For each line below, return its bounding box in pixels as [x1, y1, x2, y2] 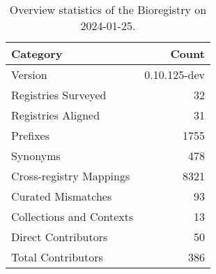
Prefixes [11, 127, 50, 143]
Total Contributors [11, 249, 103, 265]
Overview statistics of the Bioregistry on [9, 1, 207, 17]
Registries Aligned [11, 107, 100, 123]
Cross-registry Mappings [11, 168, 130, 184]
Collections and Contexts [11, 208, 134, 224]
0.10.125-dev [144, 66, 205, 82]
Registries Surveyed [11, 87, 107, 103]
